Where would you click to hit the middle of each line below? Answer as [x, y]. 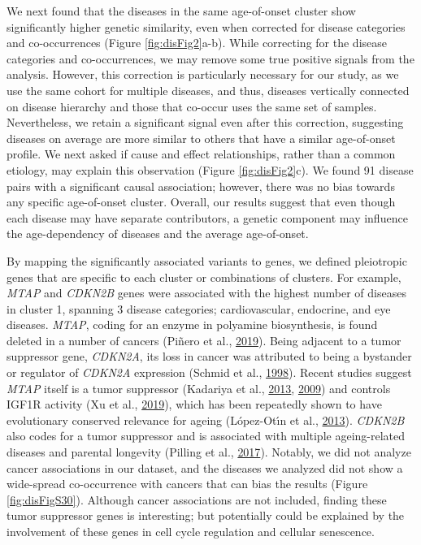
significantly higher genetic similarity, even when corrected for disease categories [206, 26]
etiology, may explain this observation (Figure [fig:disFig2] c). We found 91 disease [210, 169]
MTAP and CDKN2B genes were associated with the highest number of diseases [206, 293]
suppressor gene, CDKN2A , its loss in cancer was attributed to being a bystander [209, 356]
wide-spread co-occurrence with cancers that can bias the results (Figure [187, 484]
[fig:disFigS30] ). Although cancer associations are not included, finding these [197, 499]
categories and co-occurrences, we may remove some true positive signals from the [210, 58]
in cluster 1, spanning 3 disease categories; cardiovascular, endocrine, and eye [199, 308]
